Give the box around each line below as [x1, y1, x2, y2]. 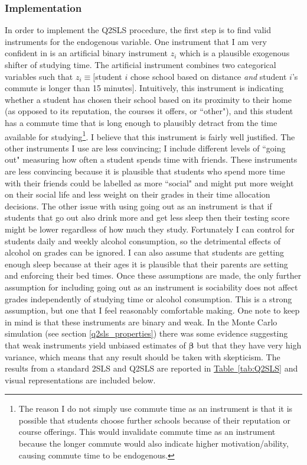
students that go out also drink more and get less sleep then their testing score [5, 211, 290, 224]
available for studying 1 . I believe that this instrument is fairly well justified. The [5, 128, 295, 143]
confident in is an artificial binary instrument [5, 47, 168, 59]
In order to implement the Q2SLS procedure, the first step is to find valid [5, 24, 271, 36]
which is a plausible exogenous [179, 47, 290, 59]
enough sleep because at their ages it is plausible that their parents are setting [5, 257, 288, 270]
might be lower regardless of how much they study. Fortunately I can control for [5, 222, 295, 235]
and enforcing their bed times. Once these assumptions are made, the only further [5, 269, 302, 282]
